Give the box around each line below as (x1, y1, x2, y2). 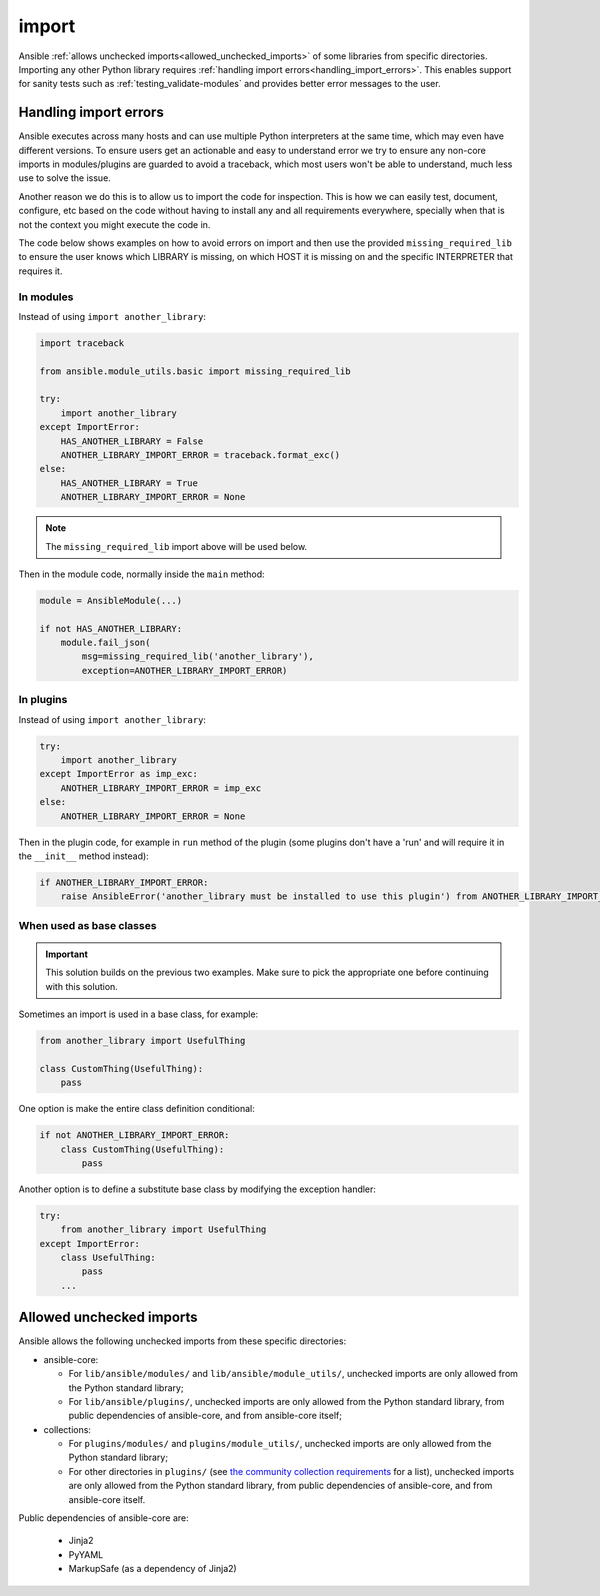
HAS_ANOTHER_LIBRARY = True (60, 477, 199, 489)
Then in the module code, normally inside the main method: (18, 568, 265, 580)
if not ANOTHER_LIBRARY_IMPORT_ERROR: (39, 1130, 230, 1141)
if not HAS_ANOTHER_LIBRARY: (39, 623, 183, 634)
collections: (43, 1423, 92, 1435)
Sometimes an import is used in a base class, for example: (18, 1008, 259, 1020)
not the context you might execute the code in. (18, 218, 211, 230)
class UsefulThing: (60, 1252, 157, 1264)
